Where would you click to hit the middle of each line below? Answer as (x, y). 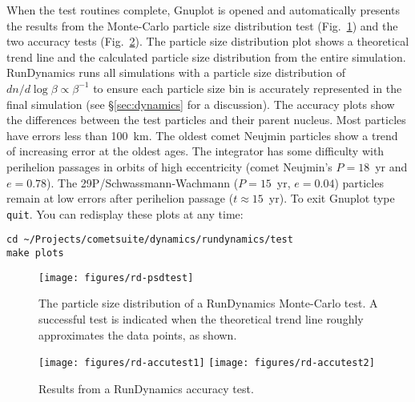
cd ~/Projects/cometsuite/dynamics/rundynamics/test (150, 240)
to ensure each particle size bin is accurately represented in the (248, 88)
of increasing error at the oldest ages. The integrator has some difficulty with (195, 151)
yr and (391, 166)
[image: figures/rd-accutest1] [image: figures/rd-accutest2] (207, 363)
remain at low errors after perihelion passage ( (120, 198)
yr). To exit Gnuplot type (332, 198)
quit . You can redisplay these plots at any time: (125, 213)
